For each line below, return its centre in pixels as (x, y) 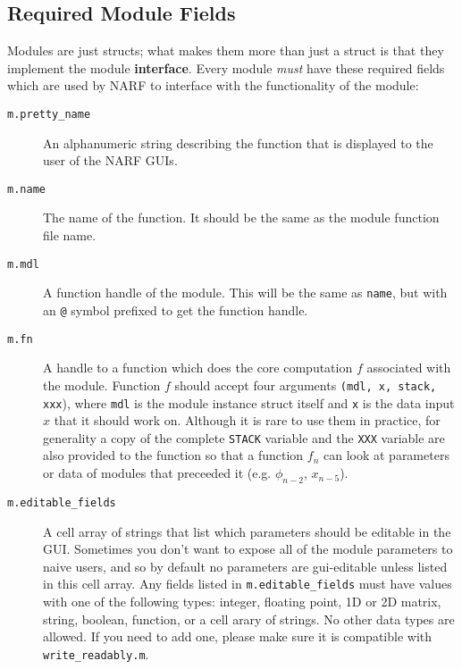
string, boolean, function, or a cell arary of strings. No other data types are (249, 619)
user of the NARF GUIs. (110, 160)
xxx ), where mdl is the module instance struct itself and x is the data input (249, 402)
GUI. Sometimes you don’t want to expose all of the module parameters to (248, 549)
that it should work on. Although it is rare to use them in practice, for (247, 420)
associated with (409, 368)
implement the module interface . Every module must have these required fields (226, 67)
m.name (26, 189)
